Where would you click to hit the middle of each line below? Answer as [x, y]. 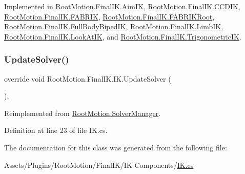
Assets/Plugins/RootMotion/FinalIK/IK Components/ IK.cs [99, 165]
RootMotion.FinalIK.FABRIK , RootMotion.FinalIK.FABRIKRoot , [109, 16]
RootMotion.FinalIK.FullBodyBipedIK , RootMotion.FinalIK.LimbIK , [114, 26]
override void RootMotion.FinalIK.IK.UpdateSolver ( [88, 78]
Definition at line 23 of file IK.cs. [56, 130]
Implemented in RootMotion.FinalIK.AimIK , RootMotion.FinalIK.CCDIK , [122, 6]
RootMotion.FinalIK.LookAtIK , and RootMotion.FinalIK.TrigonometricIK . [123, 36]
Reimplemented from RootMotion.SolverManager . [83, 113]
